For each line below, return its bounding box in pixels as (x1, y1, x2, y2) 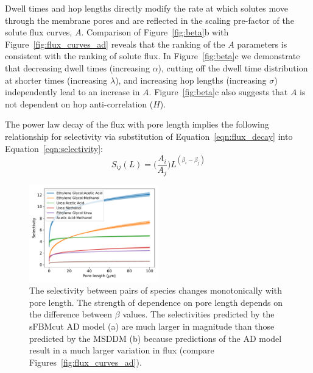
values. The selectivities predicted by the (122, 308, 275, 320)
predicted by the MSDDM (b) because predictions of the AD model (29, 331, 282, 344)
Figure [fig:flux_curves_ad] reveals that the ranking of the (5, 37, 225, 50)
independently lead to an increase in (5, 85, 140, 98)
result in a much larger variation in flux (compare (29, 344, 214, 357)
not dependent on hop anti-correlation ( (5, 97, 153, 110)
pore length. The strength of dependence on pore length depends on (29, 295, 283, 308)
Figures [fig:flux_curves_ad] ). (29, 355, 142, 368)
